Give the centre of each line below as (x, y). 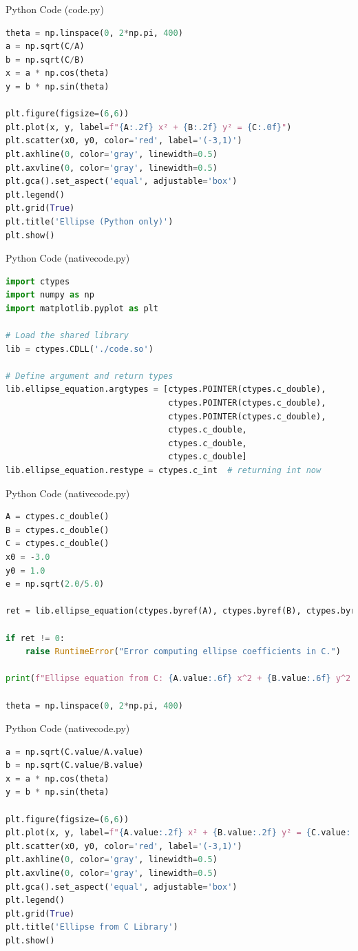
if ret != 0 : (35, 638)
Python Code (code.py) (55, 9)
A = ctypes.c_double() (57, 517)
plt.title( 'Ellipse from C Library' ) (92, 927)
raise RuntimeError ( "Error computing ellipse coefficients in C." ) (183, 652)
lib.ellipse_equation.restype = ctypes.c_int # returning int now (164, 470)
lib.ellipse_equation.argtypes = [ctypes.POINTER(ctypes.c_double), (166, 389)
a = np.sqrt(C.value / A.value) (75, 752)
